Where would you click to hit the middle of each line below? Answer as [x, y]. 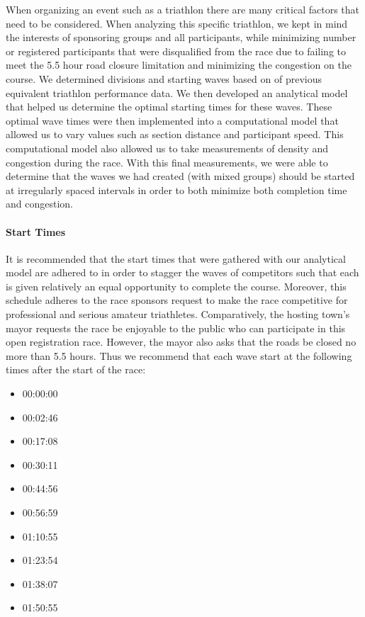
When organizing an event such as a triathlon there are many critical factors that [183, 9]
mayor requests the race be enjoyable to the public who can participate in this [176, 328]
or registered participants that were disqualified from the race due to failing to [176, 51]
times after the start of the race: [76, 369]
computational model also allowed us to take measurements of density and [167, 148]
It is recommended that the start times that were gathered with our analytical [176, 258]
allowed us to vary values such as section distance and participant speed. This [175, 134]
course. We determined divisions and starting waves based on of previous [164, 78]
